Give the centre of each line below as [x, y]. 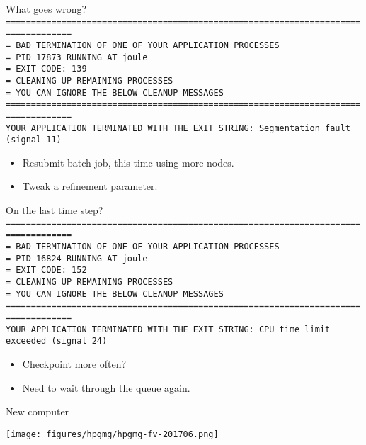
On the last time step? [55, 210]
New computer [38, 411]
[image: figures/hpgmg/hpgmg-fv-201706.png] [112, 434]
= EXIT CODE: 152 [46, 270]
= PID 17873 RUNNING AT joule [77, 57]
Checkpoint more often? [74, 363]
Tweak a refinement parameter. [90, 186]
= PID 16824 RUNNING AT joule [77, 258]
